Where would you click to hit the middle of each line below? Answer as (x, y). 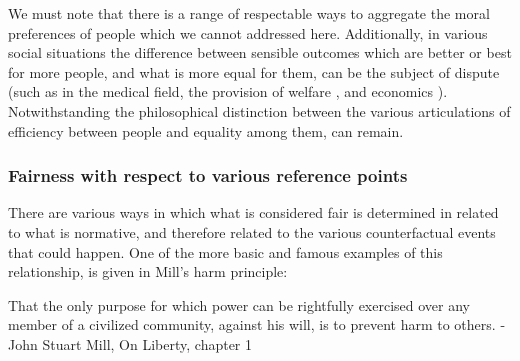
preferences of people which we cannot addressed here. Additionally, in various (248, 32)
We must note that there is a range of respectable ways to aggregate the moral (249, 13)
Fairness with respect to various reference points (208, 175)
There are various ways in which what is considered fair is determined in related (253, 212)
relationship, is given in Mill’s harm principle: (148, 271)
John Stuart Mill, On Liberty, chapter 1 (130, 343)
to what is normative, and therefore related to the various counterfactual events (252, 231)
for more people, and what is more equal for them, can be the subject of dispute (254, 71)
